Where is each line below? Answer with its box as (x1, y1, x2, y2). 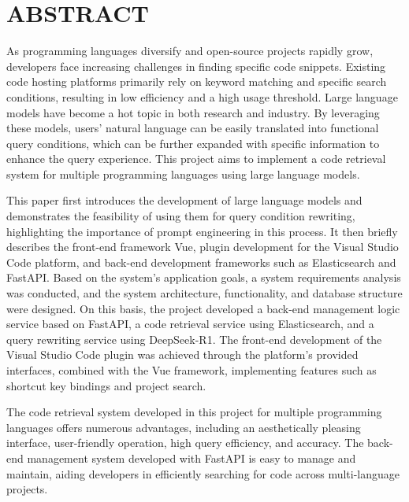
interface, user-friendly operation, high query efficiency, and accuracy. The (6, 434, 364, 451)
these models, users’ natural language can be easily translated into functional (6, 120, 379, 136)
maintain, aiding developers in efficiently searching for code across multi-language (6, 465, 400, 482)
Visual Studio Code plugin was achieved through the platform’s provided (6, 346, 359, 363)
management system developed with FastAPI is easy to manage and (27, 449, 356, 466)
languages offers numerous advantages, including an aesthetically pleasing (6, 419, 361, 435)
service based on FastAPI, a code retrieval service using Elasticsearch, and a (6, 316, 374, 332)
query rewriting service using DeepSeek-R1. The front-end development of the (6, 330, 382, 347)
